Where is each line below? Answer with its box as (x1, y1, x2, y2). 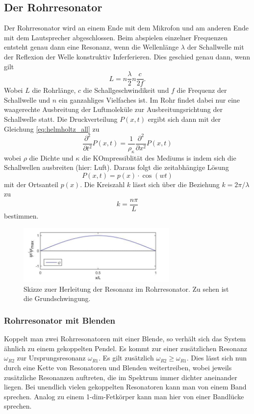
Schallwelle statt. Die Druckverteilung (4, 114, 118, 124)
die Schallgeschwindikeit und (83, 85, 169, 95)
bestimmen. (4, 211, 39, 221)
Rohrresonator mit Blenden (4, 314, 115, 326)
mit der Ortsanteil (4, 179, 58, 189)
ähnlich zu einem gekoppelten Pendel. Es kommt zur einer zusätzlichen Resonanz (4, 343, 247, 353)
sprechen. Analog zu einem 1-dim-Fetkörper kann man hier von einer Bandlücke (4, 391, 244, 401)
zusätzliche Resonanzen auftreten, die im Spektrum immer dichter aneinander (4, 372, 237, 382)
